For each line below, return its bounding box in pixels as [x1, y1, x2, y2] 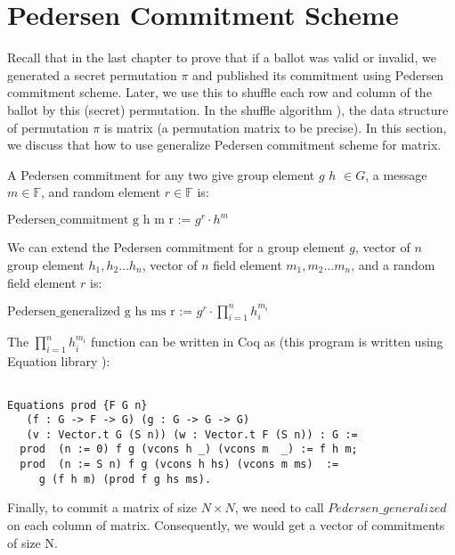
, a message [365, 165, 427, 184]
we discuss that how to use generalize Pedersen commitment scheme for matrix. [7, 135, 442, 154]
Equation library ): [7, 352, 110, 371]
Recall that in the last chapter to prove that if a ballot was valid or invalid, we [7, 48, 436, 67]
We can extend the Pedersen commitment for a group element [7, 238, 345, 257]
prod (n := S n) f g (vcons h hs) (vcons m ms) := [20, 458, 339, 471]
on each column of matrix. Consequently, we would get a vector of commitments [7, 516, 445, 535]
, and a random [351, 255, 435, 273]
